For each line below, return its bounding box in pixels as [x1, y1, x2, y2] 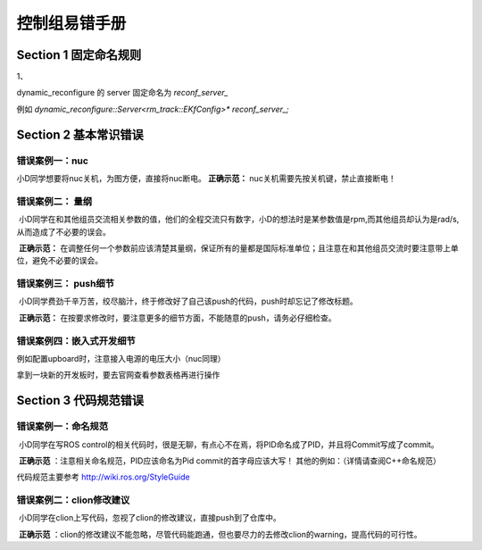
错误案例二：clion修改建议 [16, 494, 130, 506]
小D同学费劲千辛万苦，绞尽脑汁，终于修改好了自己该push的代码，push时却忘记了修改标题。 [18, 296, 359, 307]
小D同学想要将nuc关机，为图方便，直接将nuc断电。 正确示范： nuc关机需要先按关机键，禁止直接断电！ [16, 173, 396, 183]
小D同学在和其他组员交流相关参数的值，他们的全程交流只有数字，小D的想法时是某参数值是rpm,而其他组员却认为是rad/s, [18, 214, 460, 225]
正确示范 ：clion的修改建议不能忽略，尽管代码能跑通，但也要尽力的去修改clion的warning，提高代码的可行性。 [18, 529, 423, 539]
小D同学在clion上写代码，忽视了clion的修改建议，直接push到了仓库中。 [18, 512, 281, 523]
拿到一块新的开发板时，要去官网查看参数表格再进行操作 [16, 370, 220, 380]
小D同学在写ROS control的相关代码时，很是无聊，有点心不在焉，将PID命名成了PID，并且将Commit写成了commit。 [18, 438, 439, 450]
